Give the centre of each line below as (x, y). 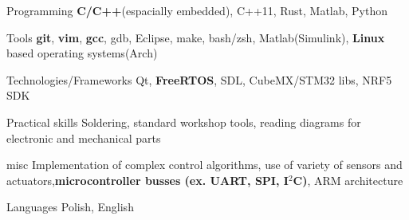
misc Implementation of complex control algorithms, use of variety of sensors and (204, 165)
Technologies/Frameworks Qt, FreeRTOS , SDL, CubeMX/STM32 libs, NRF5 (199, 79)
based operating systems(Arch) (82, 53)
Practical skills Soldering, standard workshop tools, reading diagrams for (184, 122)
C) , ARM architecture (348, 180)
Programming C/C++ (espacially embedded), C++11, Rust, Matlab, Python (197, 10)
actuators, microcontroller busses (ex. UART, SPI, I (147, 180)
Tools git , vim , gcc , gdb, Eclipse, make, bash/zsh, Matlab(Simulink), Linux (196, 37)
